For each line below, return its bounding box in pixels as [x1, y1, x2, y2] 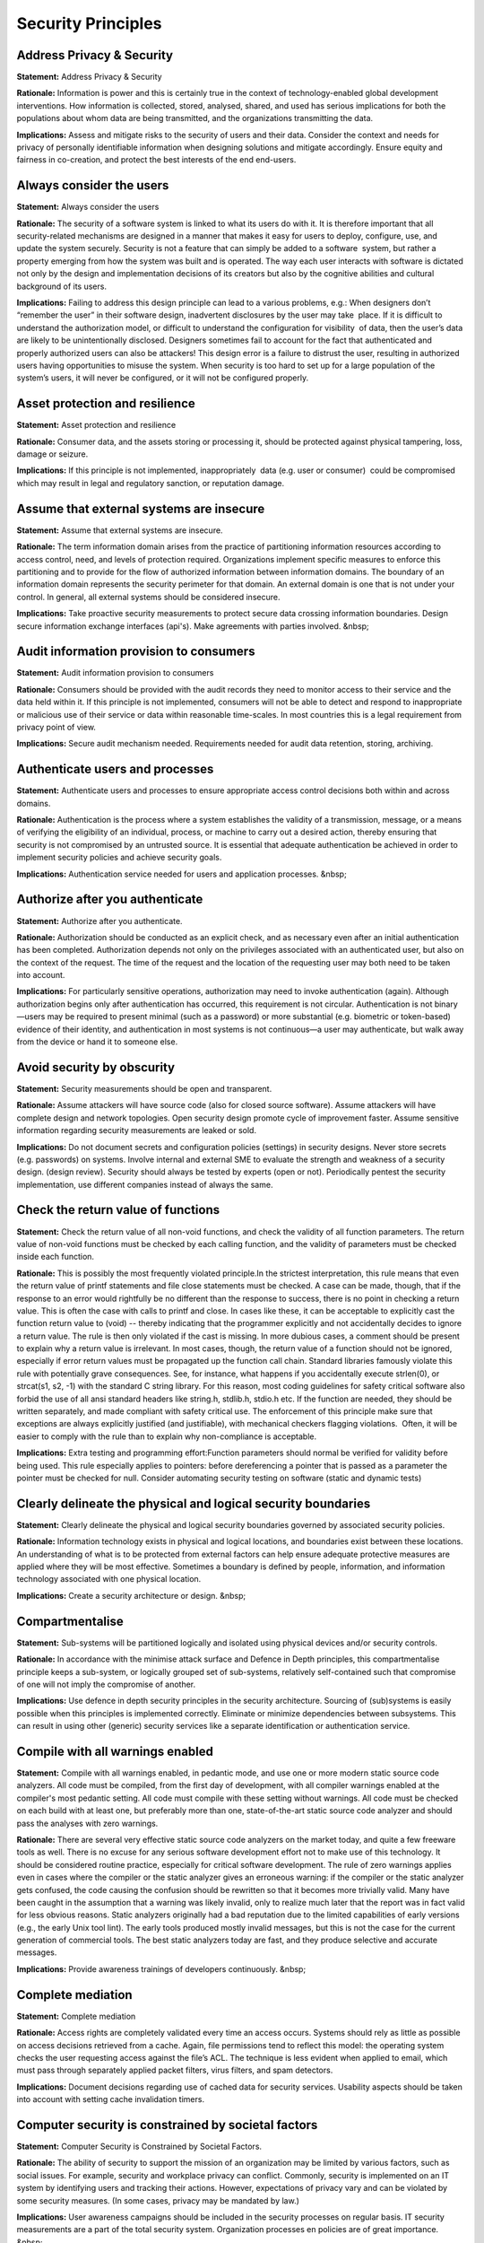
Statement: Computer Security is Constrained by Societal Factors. [16, 2141, 263, 2152]
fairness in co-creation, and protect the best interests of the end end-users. [16, 154, 297, 165]
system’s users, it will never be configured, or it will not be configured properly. [16, 372, 309, 383]
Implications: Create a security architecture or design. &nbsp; [16, 1590, 246, 1601]
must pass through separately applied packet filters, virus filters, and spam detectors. [16, 2064, 333, 2076]
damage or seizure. [16, 449, 89, 459]
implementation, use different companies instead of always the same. [16, 1179, 273, 1190]
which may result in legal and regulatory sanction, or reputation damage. [16, 477, 285, 488]
